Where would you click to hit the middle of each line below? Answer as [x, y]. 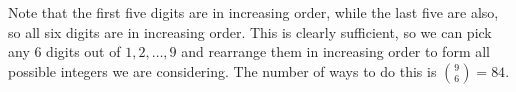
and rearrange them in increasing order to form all [335, 51]
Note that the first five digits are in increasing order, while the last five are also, [253, 12]
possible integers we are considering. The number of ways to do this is [222, 70]
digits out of [83, 51]
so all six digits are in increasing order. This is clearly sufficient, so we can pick [250, 31]
